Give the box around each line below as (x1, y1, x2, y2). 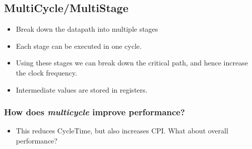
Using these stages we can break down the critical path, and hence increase (16, 57, 248, 68)
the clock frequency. (16, 67, 77, 78)
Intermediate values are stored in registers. (16, 84, 148, 95)
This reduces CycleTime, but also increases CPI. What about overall (16, 125, 228, 136)
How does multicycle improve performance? (4, 106, 185, 118)
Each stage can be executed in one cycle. (16, 40, 142, 51)
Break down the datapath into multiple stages (16, 24, 158, 34)
